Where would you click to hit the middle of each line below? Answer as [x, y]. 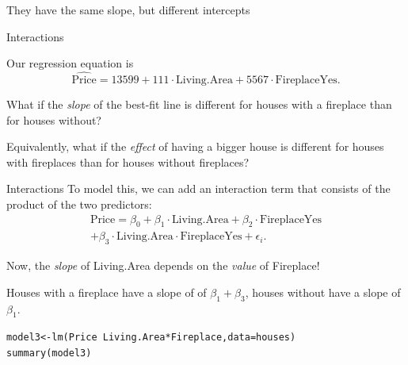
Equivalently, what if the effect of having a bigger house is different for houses [195, 146]
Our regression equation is [70, 63]
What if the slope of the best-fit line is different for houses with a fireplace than [199, 104]
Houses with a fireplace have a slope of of [107, 292]
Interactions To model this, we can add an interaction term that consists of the [198, 188]
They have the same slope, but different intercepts [128, 10]
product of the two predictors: [79, 204]
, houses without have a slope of [323, 292]
